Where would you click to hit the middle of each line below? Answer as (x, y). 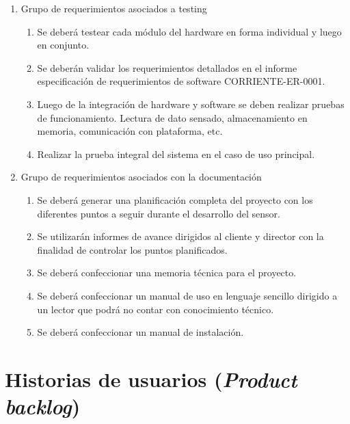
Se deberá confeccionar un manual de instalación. (140, 332)
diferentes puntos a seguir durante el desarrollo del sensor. (159, 213)
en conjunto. (63, 45)
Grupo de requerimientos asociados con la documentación (141, 177)
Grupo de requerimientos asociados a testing (114, 8)
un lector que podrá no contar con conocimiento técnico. (156, 309)
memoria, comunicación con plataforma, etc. (130, 131)
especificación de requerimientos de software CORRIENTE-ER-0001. (181, 81)
